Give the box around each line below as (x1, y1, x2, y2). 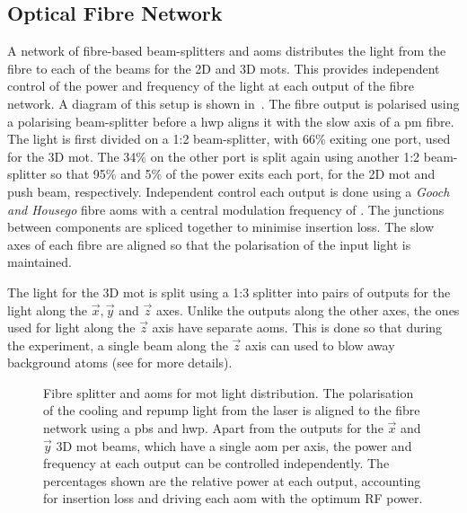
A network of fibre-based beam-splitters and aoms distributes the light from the (7, 41, 446, 60)
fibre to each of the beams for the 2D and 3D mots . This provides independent (7, 58, 440, 77)
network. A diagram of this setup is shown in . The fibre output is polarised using (7, 93, 460, 112)
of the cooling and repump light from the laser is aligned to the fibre (43, 401, 420, 420)
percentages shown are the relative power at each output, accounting (43, 471, 421, 490)
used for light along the (7, 318, 136, 337)
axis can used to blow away (244, 335, 395, 354)
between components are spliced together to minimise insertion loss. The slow (7, 217, 435, 236)
